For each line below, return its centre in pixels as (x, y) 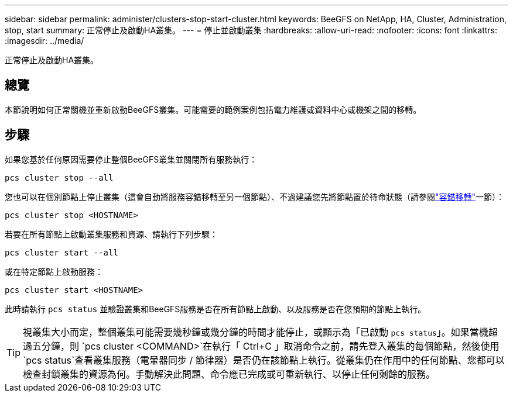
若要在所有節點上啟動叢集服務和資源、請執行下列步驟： (111, 234)
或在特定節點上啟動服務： (54, 271)
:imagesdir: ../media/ (45, 41)
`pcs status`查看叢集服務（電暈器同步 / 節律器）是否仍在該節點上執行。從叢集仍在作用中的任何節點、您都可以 (264, 360)
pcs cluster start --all (61, 252)
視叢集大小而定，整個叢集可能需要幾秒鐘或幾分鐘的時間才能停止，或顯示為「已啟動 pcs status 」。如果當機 (256, 332)
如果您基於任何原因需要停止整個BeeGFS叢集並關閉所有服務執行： (131, 159)
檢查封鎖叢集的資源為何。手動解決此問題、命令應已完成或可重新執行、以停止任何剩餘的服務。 (229, 374)
